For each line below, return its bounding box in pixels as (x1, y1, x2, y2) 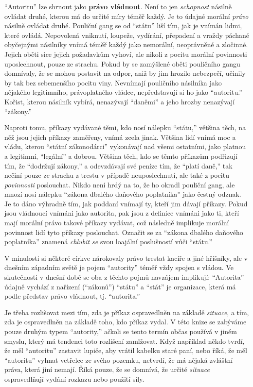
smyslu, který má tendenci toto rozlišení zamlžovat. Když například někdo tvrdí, (4, 336, 245, 346)
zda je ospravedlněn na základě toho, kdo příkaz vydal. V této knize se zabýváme (4, 317, 247, 327)
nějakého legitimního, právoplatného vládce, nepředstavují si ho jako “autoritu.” (4, 87, 242, 97)
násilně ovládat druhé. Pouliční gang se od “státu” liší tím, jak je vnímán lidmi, (4, 20, 242, 31)
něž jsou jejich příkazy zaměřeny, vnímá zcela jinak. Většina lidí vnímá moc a (4, 132, 236, 142)
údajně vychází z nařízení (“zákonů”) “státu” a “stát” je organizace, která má (4, 281, 236, 291)
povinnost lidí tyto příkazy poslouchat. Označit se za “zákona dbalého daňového (4, 227, 243, 237)
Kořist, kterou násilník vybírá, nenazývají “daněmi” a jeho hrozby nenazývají (4, 96, 235, 106)
